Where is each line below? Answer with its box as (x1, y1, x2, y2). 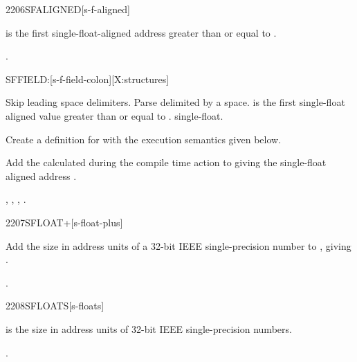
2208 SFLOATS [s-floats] (6, 298, 104, 313)
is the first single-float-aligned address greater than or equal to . (6, 25, 277, 39)
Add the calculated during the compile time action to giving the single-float (6, 155, 327, 170)
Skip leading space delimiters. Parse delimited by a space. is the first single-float (6, 95, 345, 109)
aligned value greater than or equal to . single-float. (6, 108, 223, 123)
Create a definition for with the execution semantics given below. (6, 132, 282, 146)
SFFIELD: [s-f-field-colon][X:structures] (6, 71, 170, 86)
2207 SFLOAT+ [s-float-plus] (6, 215, 123, 229)
